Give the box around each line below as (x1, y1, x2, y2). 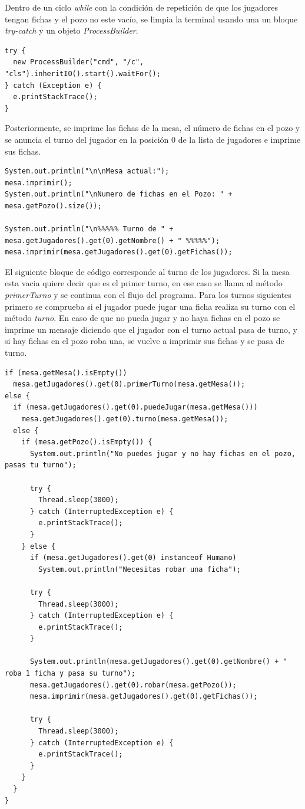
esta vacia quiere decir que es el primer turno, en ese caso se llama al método (5, 277, 283, 289)
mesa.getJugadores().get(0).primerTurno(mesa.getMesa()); (13, 380, 246, 389)
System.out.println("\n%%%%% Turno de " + (5, 225, 174, 234)
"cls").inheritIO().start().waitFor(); (5, 69, 161, 78)
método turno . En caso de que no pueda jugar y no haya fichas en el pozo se (5, 312, 280, 324)
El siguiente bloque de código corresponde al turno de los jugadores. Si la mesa (5, 265, 290, 277)
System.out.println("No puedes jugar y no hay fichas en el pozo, (29, 449, 296, 458)
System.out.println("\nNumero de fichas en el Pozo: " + (5, 190, 233, 199)
